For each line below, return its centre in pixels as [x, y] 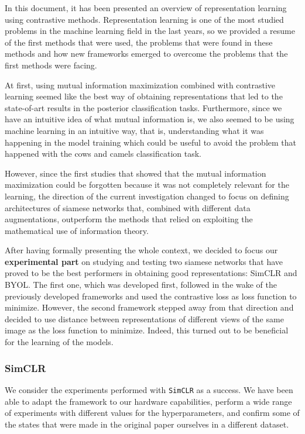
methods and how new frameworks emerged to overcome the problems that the [146, 54]
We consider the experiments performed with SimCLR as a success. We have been [149, 389]
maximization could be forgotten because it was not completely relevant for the [147, 185]
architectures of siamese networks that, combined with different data [128, 207]
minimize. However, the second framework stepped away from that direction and [149, 307]
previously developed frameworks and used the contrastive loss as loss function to [151, 296]
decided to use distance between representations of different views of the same [144, 318]
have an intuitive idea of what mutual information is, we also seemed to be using [150, 119]
